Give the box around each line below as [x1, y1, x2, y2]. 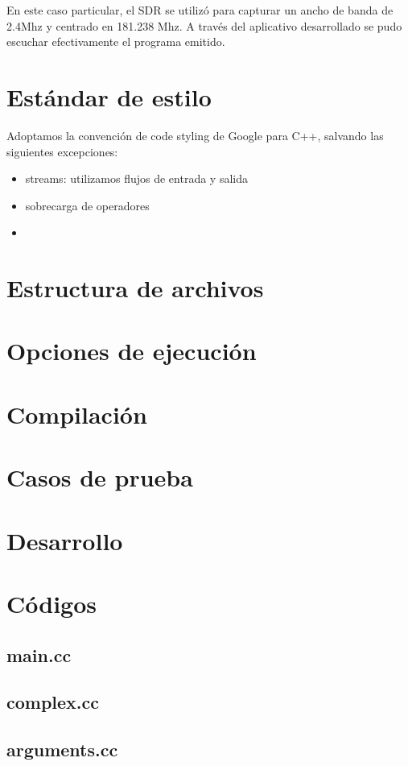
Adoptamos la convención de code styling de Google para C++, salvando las [6, 126, 384, 143]
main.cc [6, 642, 72, 667]
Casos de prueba [6, 461, 193, 494]
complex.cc [6, 689, 100, 714]
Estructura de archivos [6, 271, 264, 304]
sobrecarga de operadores [25, 197, 150, 213]
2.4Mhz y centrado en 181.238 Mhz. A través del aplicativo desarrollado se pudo [6, 17, 402, 34]
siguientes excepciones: [6, 143, 118, 159]
